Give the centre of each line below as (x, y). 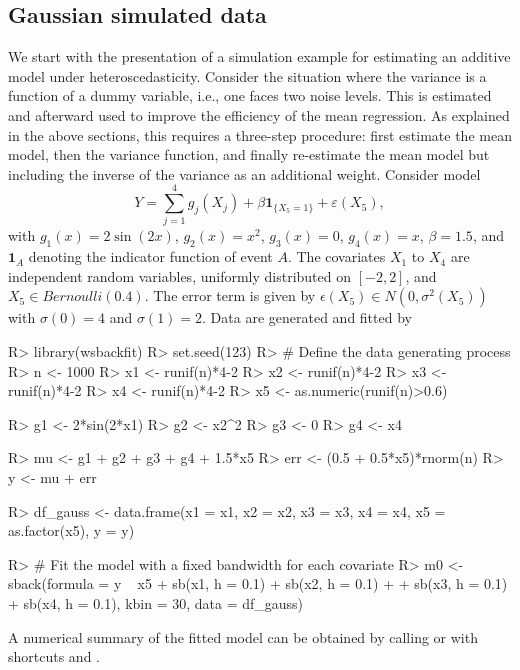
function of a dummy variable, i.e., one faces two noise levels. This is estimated (250, 95)
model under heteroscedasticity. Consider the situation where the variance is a (247, 75)
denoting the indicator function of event (150, 256)
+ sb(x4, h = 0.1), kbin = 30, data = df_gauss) (156, 603)
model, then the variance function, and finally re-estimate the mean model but (249, 154)
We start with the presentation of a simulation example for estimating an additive (259, 56)
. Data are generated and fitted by (307, 317)
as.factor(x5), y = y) (71, 530)
